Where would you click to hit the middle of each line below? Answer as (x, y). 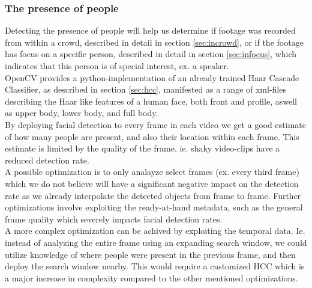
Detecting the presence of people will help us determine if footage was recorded (150, 30)
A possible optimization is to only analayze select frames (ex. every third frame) (152, 172)
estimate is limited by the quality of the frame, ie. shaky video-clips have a (142, 148)
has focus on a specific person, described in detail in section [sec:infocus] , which (151, 54)
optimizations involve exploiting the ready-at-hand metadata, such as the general (154, 207)
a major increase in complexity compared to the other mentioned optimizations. (151, 277)
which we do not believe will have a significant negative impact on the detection (152, 183)
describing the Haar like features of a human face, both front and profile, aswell (151, 101)
